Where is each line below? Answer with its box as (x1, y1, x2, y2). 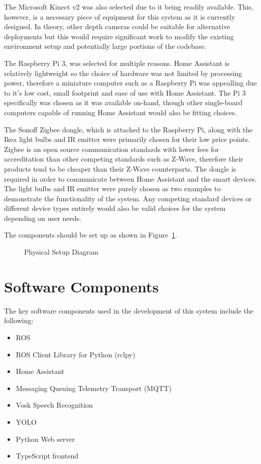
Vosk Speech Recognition (16, 400, 93, 410)
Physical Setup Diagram (24, 247, 98, 257)
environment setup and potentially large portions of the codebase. (4, 41, 206, 51)
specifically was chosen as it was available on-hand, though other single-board (4, 97, 242, 108)
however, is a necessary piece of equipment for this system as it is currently (4, 11, 235, 22)
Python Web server (16, 433, 75, 444)
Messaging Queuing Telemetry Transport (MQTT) (16, 382, 172, 393)
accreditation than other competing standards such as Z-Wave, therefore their (4, 153, 243, 164)
